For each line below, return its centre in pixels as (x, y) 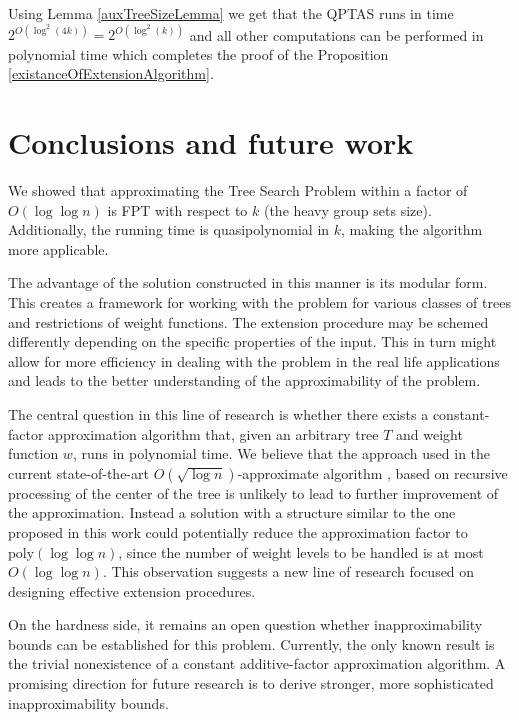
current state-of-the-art (78, 472)
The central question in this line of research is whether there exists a (218, 413)
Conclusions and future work (211, 142)
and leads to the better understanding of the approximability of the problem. (244, 380)
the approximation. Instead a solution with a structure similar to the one (232, 512)
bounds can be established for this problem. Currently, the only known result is (251, 643)
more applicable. (58, 248)
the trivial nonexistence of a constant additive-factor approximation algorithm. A (257, 663)
